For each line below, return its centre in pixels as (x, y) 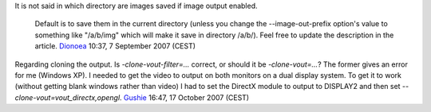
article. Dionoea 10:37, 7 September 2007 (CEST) (115, 46)
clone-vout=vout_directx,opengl (67, 97)
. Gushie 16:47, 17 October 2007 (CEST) (185, 97)
